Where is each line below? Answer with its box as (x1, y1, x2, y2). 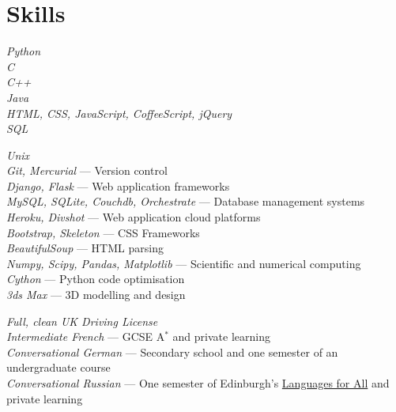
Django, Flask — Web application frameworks (6, 177, 230, 194)
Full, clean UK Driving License (6, 312, 158, 329)
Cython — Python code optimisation (6, 270, 185, 287)
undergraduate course (6, 359, 111, 376)
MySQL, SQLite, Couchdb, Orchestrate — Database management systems (6, 193, 365, 210)
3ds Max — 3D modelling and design (6, 286, 186, 303)
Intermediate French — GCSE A (6, 328, 165, 345)
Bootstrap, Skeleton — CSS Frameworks (6, 224, 200, 240)
